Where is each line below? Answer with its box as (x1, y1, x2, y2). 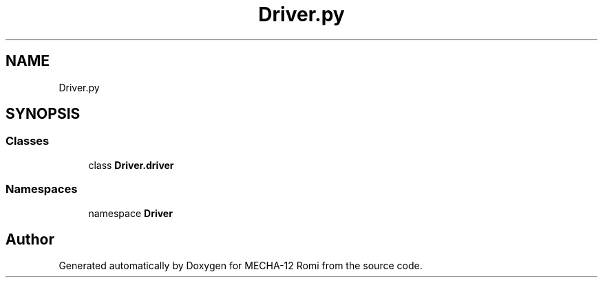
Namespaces (6, 182, 78, 196)
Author (6, 230, 54, 248)
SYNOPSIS (6, 105, 81, 123)
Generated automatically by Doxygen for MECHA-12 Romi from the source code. (59, 260, 423, 272)
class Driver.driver (88, 159, 174, 171)
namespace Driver (88, 207, 173, 219)
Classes (6, 134, 50, 148)
